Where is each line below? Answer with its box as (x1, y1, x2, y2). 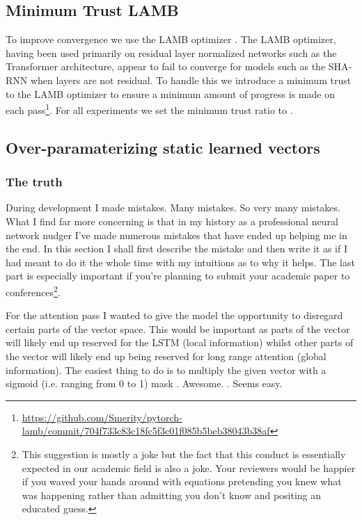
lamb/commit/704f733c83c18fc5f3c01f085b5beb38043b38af (22, 423, 270, 438)
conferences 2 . (6, 282, 61, 299)
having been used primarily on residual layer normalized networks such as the (6, 45, 337, 60)
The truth (6, 173, 63, 190)
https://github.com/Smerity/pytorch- (22, 409, 182, 424)
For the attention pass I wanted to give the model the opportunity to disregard (6, 308, 343, 323)
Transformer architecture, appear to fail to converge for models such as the (6, 59, 326, 74)
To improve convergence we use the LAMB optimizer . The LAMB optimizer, (6, 32, 336, 47)
